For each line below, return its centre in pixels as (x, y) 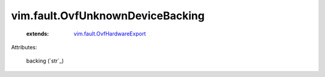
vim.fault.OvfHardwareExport (110, 34)
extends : (38, 34)
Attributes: (24, 47)
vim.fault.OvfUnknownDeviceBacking (108, 16)
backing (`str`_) (45, 61)
